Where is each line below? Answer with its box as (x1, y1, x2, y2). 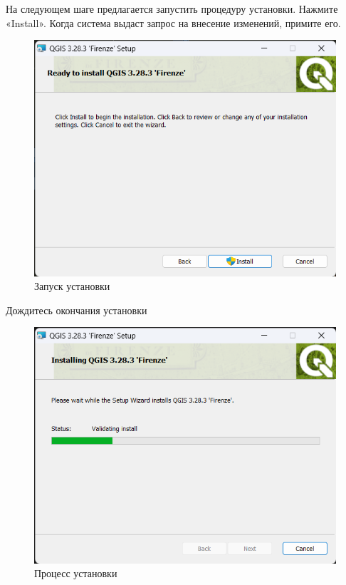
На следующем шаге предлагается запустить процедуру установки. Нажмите (6, 1, 338, 16)
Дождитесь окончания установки (6, 302, 147, 317)
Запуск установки (34, 279, 110, 294)
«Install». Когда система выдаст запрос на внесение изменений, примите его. (6, 15, 341, 30)
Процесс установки (34, 566, 117, 581)
